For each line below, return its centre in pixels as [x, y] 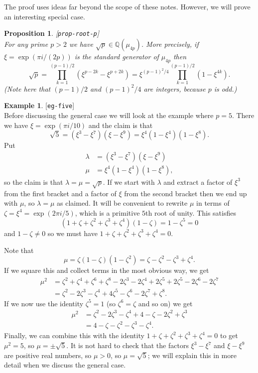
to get [229, 335]
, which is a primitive [107, 212]
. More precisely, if [170, 44]
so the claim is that [34, 182]
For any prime [26, 44]
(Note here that [27, 88]
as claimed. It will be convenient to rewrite [122, 203]
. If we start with [129, 182]
